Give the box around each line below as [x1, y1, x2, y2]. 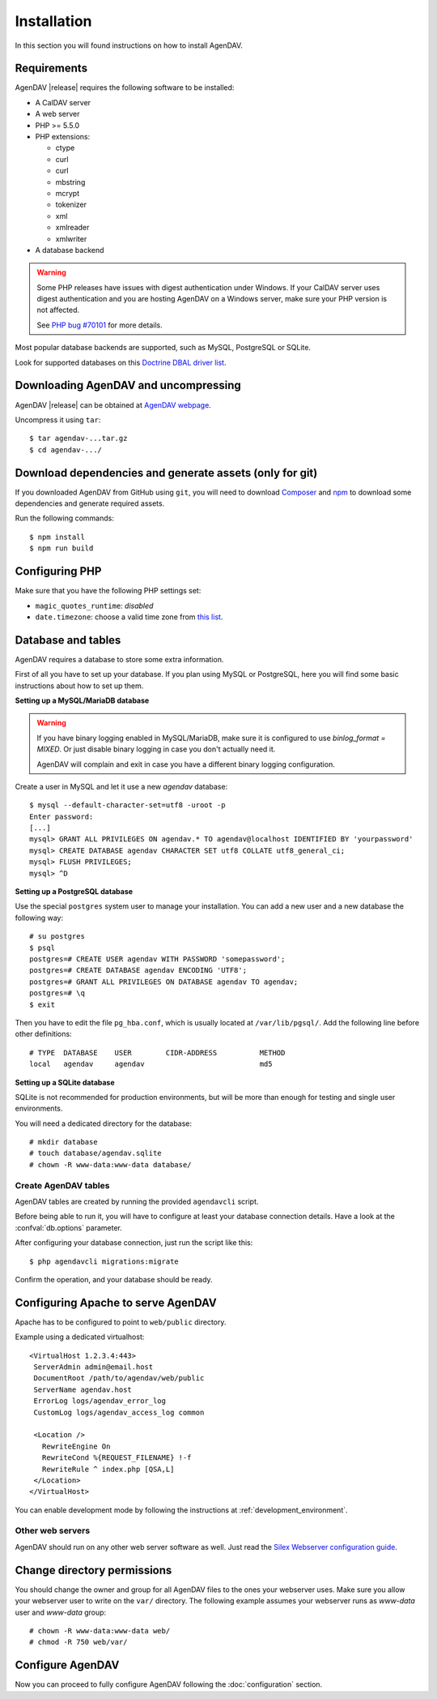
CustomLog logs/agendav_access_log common [33, 1407, 205, 1417]
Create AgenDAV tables [15, 1179, 110, 1191]
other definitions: [15, 1029, 72, 1039]
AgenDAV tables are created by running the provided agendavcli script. [15, 1196, 259, 1206]
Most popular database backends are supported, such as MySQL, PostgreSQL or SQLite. [15, 343, 312, 353]
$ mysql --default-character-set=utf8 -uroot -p [29, 801, 226, 810]
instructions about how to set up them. [15, 681, 144, 691]
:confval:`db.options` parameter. [15, 1222, 123, 1232]
